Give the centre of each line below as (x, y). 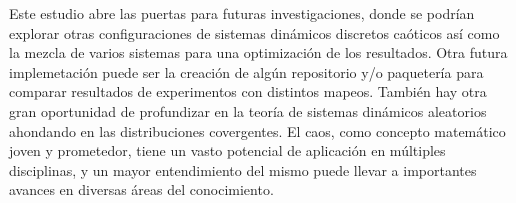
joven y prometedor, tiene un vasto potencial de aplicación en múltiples (227, 150)
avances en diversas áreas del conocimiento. (141, 189)
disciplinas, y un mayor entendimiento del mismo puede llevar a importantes (243, 169)
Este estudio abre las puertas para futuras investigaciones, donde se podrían (242, 13)
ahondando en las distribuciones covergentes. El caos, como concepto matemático (257, 130)
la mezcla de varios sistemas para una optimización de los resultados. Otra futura (258, 52)
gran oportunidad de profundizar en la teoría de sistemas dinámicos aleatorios (248, 110)
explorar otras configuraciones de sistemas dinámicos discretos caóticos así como (254, 32)
